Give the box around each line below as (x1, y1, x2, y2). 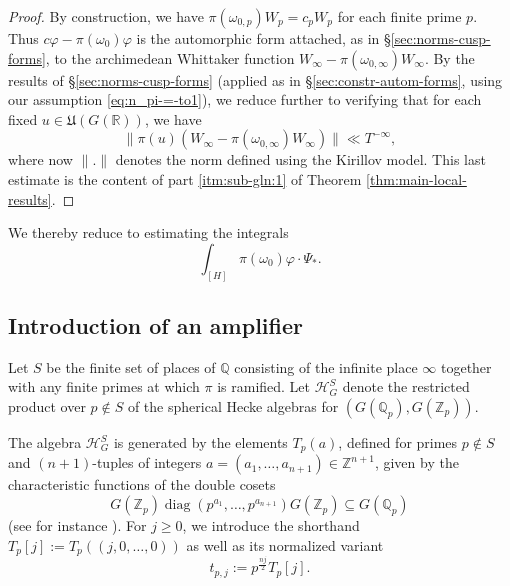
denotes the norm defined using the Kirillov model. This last (115, 149, 486, 170)
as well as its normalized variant (186, 534, 384, 555)
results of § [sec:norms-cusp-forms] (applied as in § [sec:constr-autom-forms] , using (8, 69, 503, 90)
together (440, 356, 492, 377)
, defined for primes (338, 432, 458, 452)
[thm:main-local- (366, 168, 467, 189)
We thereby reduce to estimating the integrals (8, 222, 289, 243)
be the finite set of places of (46, 356, 216, 377)
